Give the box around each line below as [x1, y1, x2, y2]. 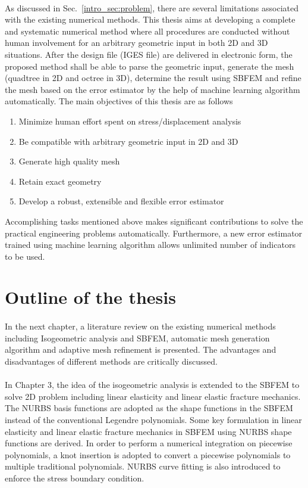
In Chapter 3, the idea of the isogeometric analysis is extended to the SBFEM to [5, 378, 300, 391]
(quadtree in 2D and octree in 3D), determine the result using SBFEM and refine [5, 72, 301, 84]
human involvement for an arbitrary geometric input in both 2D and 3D [5, 36, 268, 49]
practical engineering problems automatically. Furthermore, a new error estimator [5, 226, 303, 239]
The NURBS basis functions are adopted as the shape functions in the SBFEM [5, 402, 293, 414]
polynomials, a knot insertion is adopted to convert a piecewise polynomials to [5, 448, 291, 461]
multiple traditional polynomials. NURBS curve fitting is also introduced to [5, 460, 281, 473]
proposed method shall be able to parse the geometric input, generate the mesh [5, 60, 294, 72]
